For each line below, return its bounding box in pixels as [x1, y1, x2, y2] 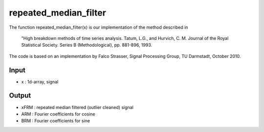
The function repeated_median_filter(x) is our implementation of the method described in [9, 24, 188, 30]
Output [9, 92, 31, 100]
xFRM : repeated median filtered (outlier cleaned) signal [21, 104, 134, 110]
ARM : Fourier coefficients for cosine [21, 111, 95, 117]
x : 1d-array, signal [21, 78, 59, 85]
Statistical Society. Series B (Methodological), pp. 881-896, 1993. [21, 42, 153, 48]
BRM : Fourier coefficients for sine [21, 118, 90, 124]
